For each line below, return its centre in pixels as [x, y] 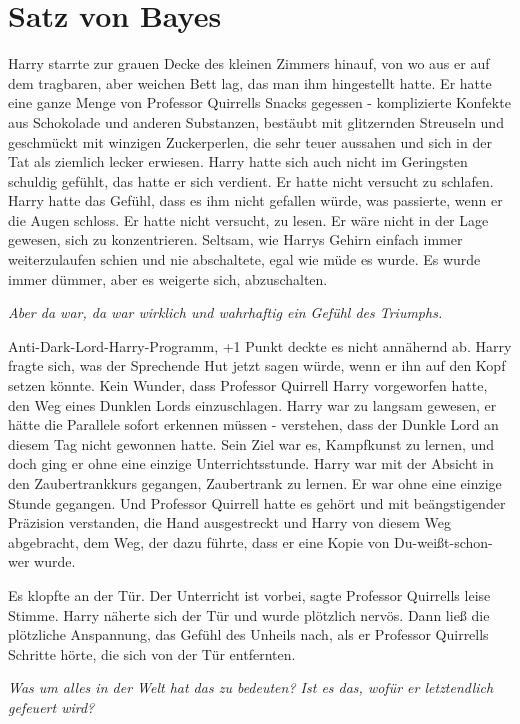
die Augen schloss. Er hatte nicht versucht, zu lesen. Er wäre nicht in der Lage [248, 219]
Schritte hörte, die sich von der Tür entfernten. [152, 653]
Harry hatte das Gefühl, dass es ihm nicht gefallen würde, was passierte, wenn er [255, 200]
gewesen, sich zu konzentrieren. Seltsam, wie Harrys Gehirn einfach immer [235, 239]
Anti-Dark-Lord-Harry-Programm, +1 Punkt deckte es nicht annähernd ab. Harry [260, 345]
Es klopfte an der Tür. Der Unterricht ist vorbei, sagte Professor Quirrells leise [249, 594]
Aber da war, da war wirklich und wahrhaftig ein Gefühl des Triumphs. [225, 312]
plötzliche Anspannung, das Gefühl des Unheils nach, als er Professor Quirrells [248, 634]
